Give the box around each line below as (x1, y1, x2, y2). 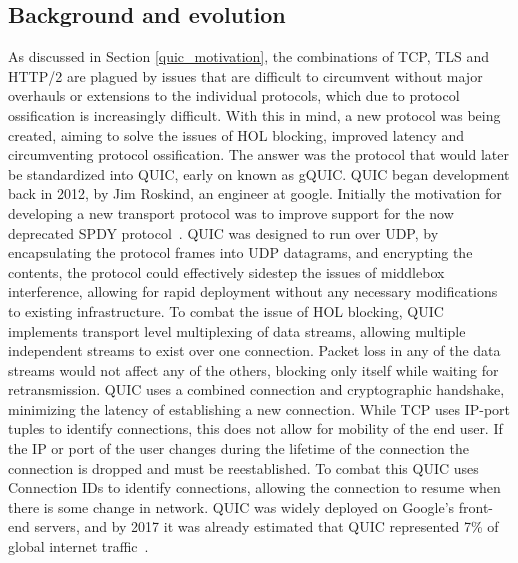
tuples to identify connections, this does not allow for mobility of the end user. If (8, 418, 503, 439)
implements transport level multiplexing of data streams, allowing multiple (8, 320, 466, 341)
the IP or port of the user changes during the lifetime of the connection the (8, 438, 469, 459)
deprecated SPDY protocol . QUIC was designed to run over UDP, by (8, 222, 439, 243)
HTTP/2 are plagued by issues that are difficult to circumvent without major (8, 65, 483, 86)
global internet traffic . (8, 536, 149, 557)
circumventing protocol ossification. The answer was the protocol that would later (8, 144, 509, 165)
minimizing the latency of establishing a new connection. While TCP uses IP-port (8, 398, 511, 419)
